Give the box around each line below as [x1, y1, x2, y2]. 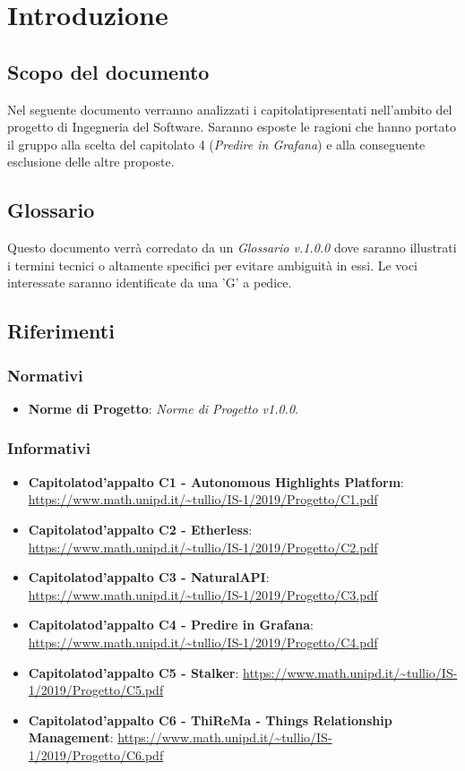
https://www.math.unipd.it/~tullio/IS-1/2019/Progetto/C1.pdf [28, 490, 378, 509]
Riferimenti [7, 317, 115, 345]
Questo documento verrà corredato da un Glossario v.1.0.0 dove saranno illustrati [7, 238, 457, 257]
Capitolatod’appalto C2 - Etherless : [28, 519, 253, 538]
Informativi [7, 437, 90, 459]
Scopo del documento [7, 57, 210, 85]
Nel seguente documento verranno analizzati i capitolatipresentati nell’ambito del [7, 99, 452, 118]
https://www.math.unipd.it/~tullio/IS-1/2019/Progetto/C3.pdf [28, 585, 378, 604]
